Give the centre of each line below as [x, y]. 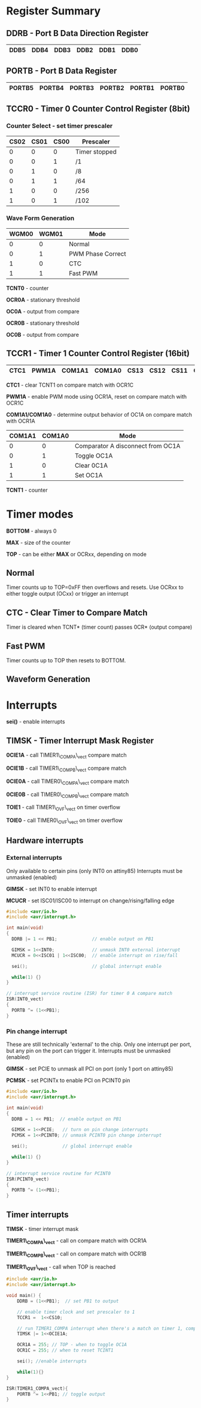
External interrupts [34, 858]
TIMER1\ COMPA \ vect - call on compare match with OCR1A [77, 1241]
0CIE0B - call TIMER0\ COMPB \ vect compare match [68, 795]
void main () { [24, 1296]
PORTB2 [112, 88]
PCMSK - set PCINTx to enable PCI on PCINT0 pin [68, 1080]
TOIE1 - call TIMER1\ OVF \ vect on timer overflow [63, 808]
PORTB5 [22, 88]
